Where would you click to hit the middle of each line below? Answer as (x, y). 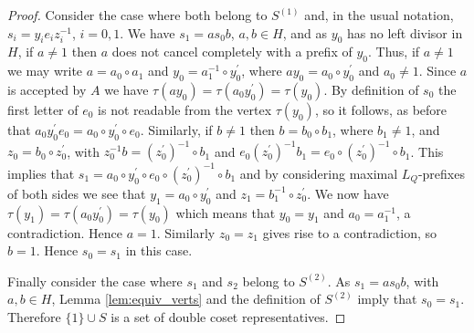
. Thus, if (394, 52)
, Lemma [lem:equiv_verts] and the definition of (186, 299)
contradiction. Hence (65, 232)
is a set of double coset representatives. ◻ (228, 316)
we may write (45, 71)
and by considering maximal (319, 173)
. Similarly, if (176, 129)
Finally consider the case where (95, 281)
